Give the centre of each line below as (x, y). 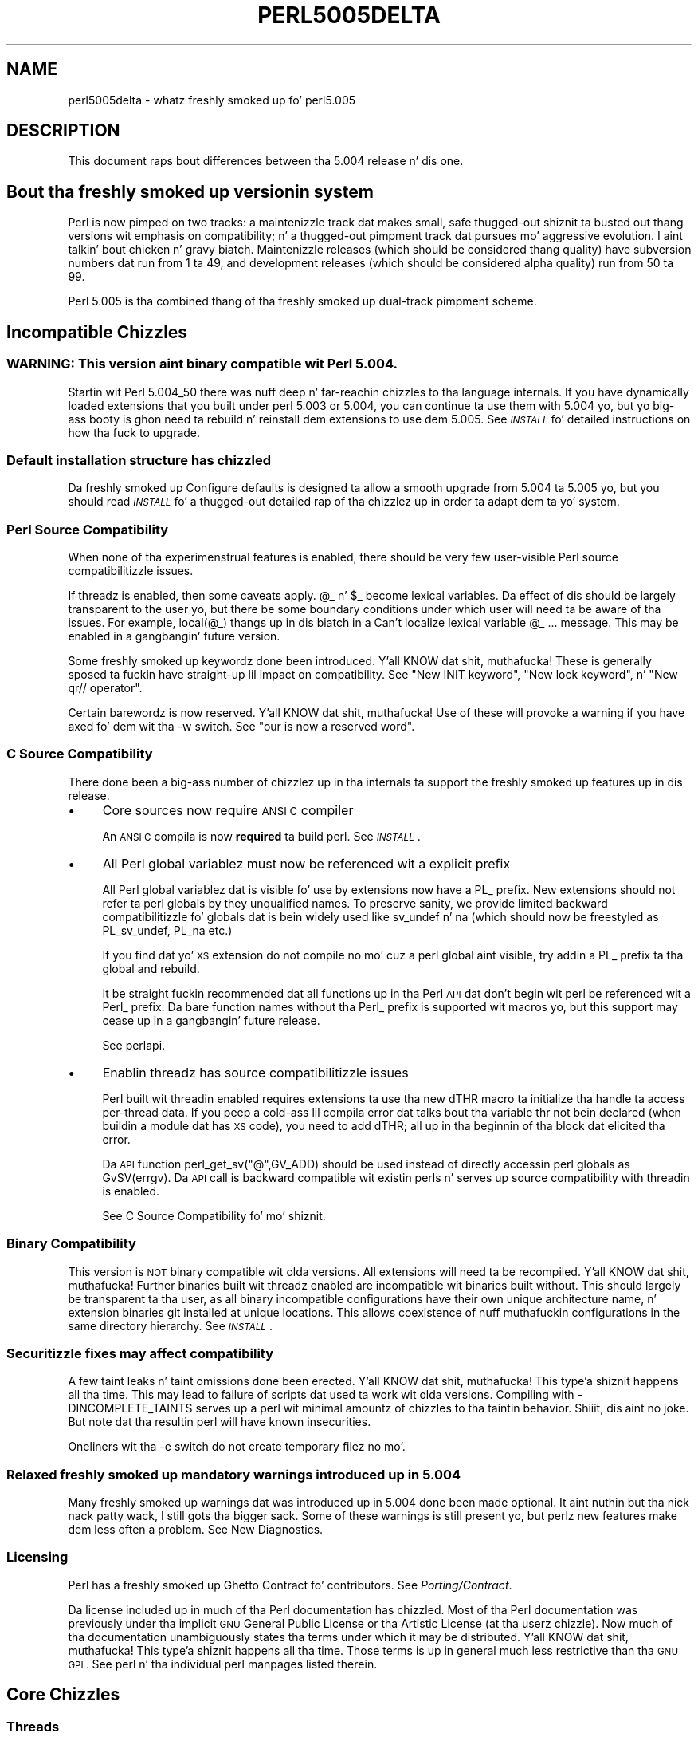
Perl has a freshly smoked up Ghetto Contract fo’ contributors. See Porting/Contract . (290, 1585)
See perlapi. (134, 1045)
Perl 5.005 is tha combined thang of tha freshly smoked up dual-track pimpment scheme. (302, 301)
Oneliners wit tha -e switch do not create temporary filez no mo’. (237, 1447)
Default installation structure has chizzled (139, 460)
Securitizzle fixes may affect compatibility (140, 1353)
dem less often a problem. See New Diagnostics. (196, 1529)
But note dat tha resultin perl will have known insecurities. (220, 1422)
